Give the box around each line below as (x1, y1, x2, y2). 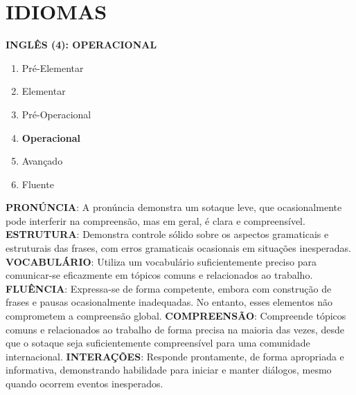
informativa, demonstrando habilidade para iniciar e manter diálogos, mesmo (6, 362, 332, 377)
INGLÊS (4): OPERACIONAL (6, 37, 157, 52)
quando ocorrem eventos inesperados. (6, 376, 163, 390)
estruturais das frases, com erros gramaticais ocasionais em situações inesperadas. (6, 241, 351, 255)
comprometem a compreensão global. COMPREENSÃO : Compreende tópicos (6, 309, 346, 323)
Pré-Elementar (21, 60, 84, 75)
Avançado (21, 154, 63, 168)
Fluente (21, 176, 54, 191)
